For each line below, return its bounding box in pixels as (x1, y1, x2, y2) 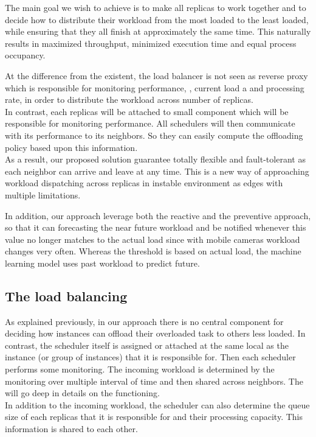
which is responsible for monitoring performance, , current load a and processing (5, 81, 304, 94)
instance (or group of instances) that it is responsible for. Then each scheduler (5, 351, 296, 363)
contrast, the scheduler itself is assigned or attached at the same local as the (5, 338, 289, 351)
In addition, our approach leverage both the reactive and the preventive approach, (5, 209, 311, 222)
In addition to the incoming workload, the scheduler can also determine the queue (5, 398, 310, 411)
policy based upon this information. (5, 141, 138, 153)
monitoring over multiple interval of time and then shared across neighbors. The (5, 374, 303, 387)
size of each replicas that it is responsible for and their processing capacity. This (5, 410, 303, 423)
